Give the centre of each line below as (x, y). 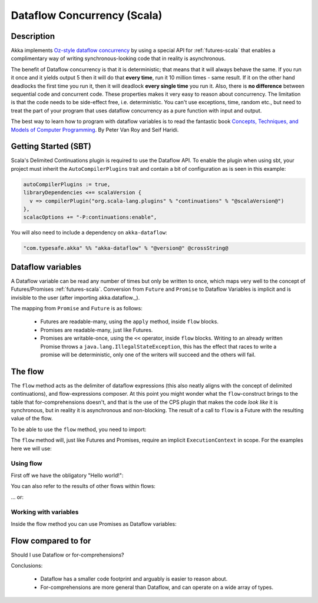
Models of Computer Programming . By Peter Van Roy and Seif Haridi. (95, 130)
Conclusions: (27, 566)
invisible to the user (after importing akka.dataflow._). (75, 297)
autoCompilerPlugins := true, (67, 184)
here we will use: (32, 448)
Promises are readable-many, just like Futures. (97, 330)
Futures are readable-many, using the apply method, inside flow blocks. (130, 322)
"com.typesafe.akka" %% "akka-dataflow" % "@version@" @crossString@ (126, 248)
